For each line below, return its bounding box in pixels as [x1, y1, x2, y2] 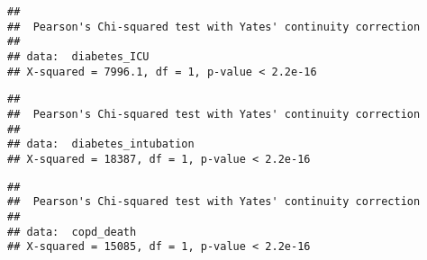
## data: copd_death [7, 225, 137, 238]
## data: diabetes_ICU [7, 49, 150, 63]
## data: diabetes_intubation [7, 138, 195, 151]
